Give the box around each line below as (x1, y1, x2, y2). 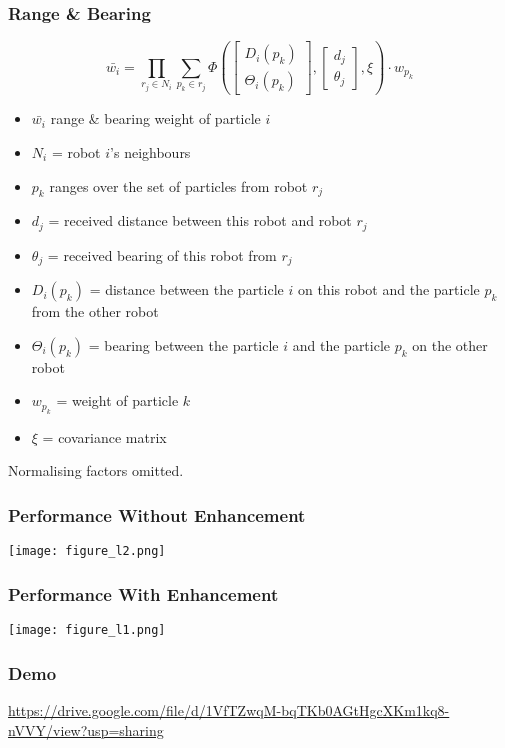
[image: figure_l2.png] (8, 544, 166, 559)
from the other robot (31, 301, 159, 322)
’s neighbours (110, 141, 191, 162)
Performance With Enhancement (8, 581, 279, 606)
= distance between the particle (89, 279, 284, 300)
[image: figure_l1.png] (8, 623, 166, 638)
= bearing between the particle (88, 334, 279, 355)
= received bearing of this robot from (47, 244, 277, 265)
